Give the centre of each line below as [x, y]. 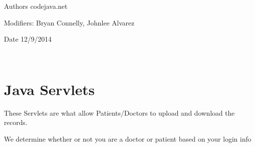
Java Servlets [49, 89]
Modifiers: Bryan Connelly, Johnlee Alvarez [69, 22]
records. [16, 122]
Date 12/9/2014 [28, 39]
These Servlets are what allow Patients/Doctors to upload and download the [119, 112]
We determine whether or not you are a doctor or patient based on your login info [128, 138]
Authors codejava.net [36, 6]
